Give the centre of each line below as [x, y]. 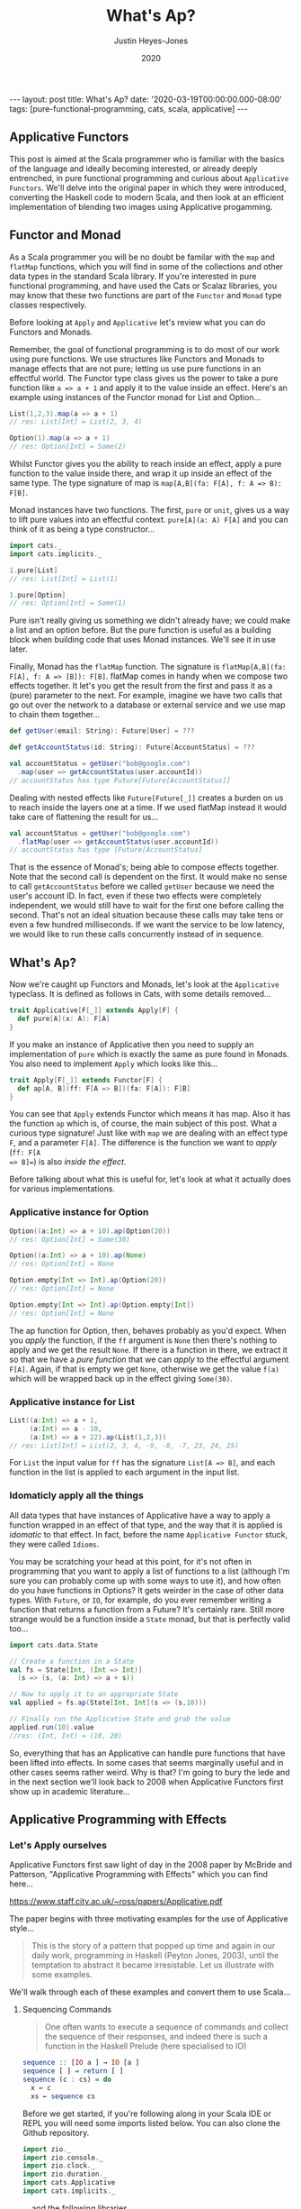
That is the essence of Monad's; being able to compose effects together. [144, 867]
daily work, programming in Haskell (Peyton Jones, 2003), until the [155, 1956]
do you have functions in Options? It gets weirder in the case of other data [147, 1590]
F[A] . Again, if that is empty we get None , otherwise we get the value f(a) [145, 1369]
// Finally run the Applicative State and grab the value [120, 1719]
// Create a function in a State [72, 1661]
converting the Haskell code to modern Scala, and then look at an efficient [147, 197]
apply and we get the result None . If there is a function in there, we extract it [148, 1349]
